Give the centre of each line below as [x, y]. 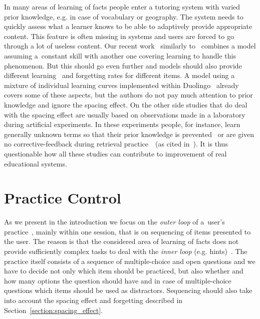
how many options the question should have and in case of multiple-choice [118, 280]
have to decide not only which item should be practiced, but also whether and [124, 271]
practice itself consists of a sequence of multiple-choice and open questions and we [130, 261]
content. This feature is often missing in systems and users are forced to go [119, 36]
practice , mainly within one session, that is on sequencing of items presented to [127, 231]
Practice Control [63, 198]
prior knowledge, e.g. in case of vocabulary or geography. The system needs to [124, 16]
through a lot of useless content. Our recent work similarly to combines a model [130, 46]
